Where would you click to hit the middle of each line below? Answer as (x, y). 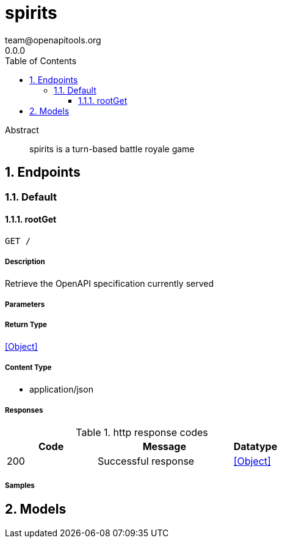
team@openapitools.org (53, 40)
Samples (20, 485)
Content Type (28, 368)
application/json (61, 389)
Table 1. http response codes (142, 433)
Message (164, 447)
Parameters (25, 304)
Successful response (146, 461)
